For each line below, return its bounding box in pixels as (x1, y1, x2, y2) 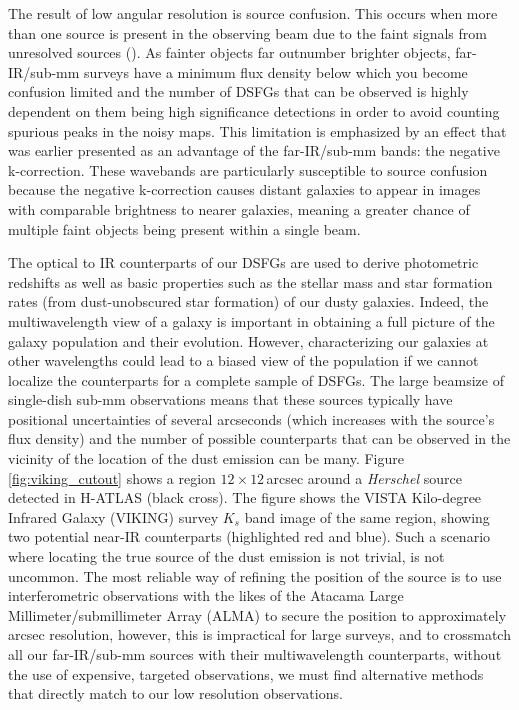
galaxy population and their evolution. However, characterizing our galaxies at (8, 330, 489, 351)
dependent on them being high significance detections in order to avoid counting (8, 100, 500, 121)
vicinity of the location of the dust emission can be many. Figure (8, 448, 404, 469)
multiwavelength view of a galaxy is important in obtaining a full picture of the (8, 310, 495, 331)
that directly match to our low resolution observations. (8, 683, 343, 704)
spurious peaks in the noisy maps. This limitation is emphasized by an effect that (8, 120, 507, 141)
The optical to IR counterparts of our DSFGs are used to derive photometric (8, 252, 479, 273)
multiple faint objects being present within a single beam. (8, 218, 361, 239)
